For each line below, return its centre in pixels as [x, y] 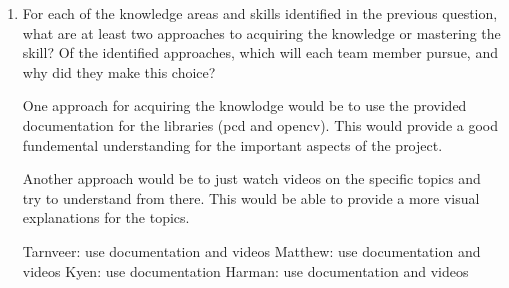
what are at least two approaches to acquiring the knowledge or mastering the [261, 32]
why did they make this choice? [119, 71]
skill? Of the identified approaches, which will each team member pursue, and [260, 52]
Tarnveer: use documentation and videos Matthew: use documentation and [251, 250]
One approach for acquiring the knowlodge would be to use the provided [244, 105]
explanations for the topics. [106, 217]
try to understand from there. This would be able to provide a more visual [251, 197]
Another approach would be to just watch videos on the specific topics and [251, 178]
